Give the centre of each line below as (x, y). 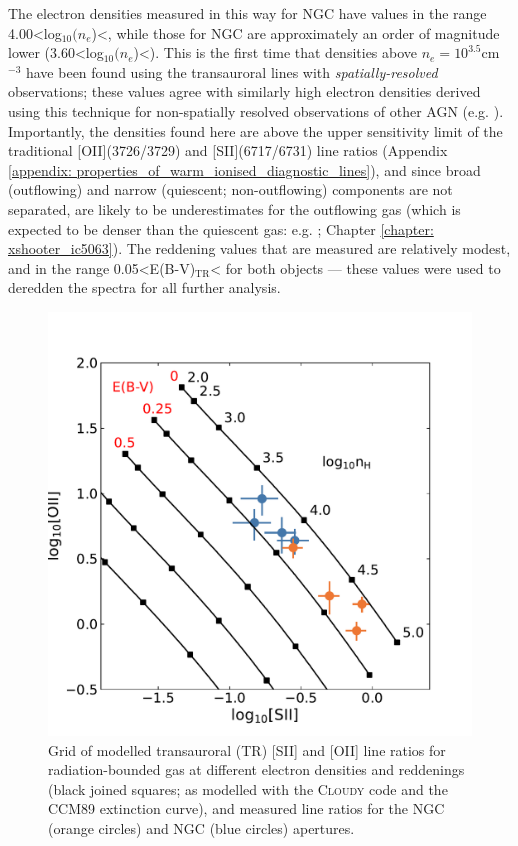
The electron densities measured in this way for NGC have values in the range (247, 13)
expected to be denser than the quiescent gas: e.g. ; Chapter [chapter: (221, 228)
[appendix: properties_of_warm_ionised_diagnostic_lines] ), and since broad (244, 169)
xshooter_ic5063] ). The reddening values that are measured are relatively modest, (259, 248)
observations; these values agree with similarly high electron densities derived (244, 91)
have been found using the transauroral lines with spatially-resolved (231, 71)
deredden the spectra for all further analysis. (144, 287)
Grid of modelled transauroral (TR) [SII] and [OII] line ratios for (247, 749)
